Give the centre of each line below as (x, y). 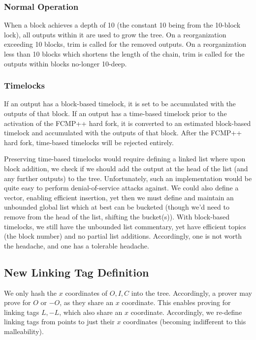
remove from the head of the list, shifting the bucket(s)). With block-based (117, 216)
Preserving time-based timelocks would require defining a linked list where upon (125, 159)
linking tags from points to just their (59, 322)
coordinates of (86, 293)
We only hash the (31, 293)
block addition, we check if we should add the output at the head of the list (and (126, 168)
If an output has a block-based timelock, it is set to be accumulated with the (120, 104)
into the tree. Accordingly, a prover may (192, 293)
